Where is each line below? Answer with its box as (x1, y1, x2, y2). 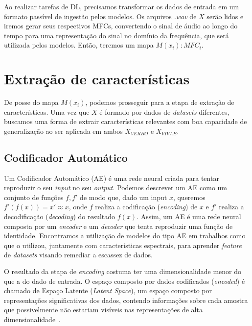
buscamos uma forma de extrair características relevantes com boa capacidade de (4, 116, 247, 126)
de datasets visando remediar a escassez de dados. (4, 250, 153, 260)
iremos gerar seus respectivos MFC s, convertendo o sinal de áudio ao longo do (4, 21, 238, 31)
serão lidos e (206, 11, 244, 21)
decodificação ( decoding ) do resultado (4, 211, 115, 222)
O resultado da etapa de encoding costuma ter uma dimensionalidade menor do (4, 266, 242, 276)
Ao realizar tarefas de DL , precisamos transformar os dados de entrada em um (4, 1, 239, 11)
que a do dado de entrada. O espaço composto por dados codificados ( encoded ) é (4, 276, 245, 286)
